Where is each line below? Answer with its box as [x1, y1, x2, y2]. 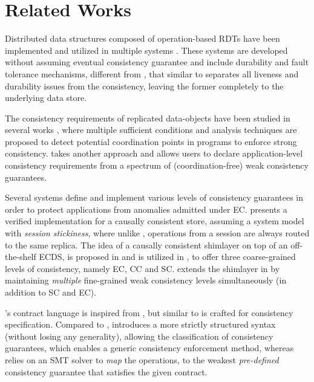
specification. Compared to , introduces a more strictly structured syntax [5, 318, 276, 331]
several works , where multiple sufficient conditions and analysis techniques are [5, 123, 297, 136]
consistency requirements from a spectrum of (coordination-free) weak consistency [5, 159, 309, 172]
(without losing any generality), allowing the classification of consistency [5, 329, 273, 342]
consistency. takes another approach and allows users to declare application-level [5, 147, 303, 160]
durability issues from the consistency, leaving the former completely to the [5, 79, 284, 92]
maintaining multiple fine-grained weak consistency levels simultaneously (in [5, 274, 287, 286]
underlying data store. [5, 91, 87, 104]
